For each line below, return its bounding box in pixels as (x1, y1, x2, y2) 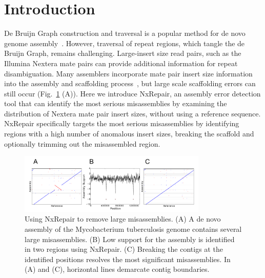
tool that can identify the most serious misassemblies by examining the (4, 98, 227, 109)
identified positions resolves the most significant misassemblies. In (25, 253, 231, 264)
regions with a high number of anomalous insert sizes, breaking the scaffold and (4, 128, 254, 139)
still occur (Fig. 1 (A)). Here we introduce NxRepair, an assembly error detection (4, 88, 261, 98)
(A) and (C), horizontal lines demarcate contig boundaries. (25, 264, 210, 274)
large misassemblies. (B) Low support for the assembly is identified (25, 233, 235, 244)
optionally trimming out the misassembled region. (4, 138, 160, 149)
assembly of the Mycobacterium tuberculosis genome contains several (25, 224, 242, 234)
